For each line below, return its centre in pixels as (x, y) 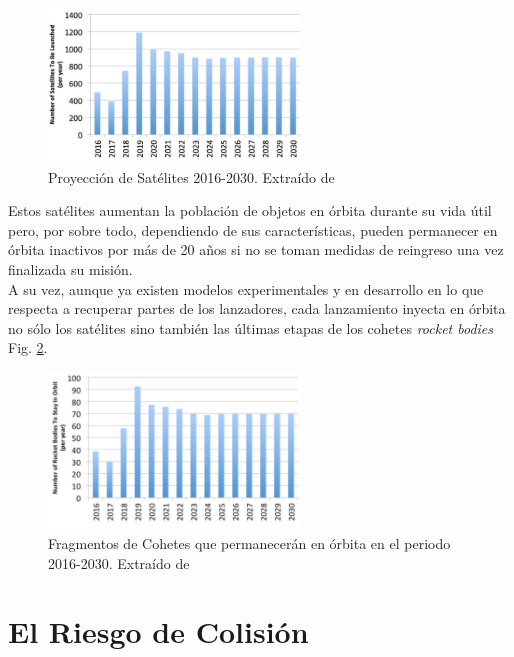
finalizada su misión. (70, 268)
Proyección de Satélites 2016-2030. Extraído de (191, 176)
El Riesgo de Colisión (158, 631)
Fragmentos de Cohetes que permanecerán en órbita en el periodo (249, 543)
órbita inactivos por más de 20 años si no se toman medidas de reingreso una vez (256, 249)
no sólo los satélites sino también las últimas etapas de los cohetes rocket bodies (251, 327)
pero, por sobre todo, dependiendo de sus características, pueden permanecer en (253, 229)
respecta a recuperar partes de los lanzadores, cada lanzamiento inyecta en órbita (257, 308)
